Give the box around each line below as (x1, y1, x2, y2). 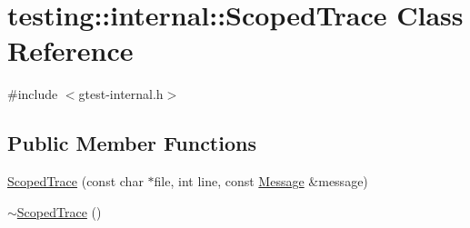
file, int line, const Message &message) (154, 172, 368, 191)
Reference (7, 32, 134, 69)
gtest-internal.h (78, 84, 164, 104)
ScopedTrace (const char (7, 172, 144, 191)
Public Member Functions (7, 129, 256, 157)
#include (7, 84, 58, 104)
